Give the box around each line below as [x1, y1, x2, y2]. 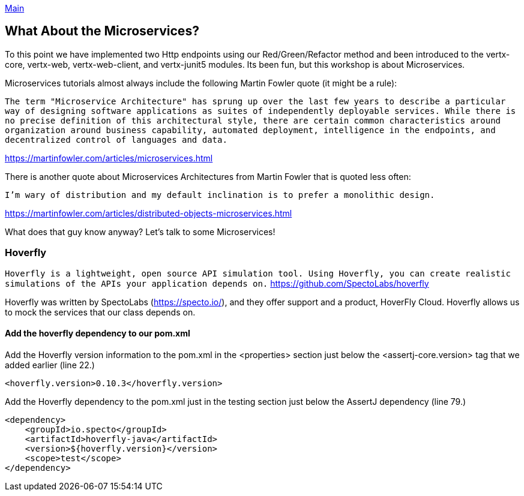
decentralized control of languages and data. [5, 134, 227, 145]
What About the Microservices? [5, 23, 199, 39]
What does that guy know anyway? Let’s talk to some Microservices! [5, 226, 276, 237]
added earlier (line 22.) [5, 359, 95, 370]
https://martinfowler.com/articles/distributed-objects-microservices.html [5, 208, 292, 218]
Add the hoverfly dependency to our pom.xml [5, 328, 190, 339]
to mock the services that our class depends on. [5, 306, 196, 317]
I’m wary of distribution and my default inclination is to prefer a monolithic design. [5, 190, 435, 200]
